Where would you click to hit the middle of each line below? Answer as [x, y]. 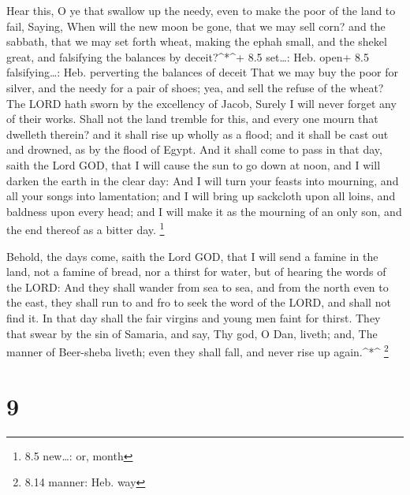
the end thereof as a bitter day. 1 [86, 228]
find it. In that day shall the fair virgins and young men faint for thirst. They [194, 317]
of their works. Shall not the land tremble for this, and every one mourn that [192, 119]
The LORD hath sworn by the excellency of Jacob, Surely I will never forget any [201, 103]
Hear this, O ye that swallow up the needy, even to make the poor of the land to [201, 10]
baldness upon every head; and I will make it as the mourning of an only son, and [204, 211]
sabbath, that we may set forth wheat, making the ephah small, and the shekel [197, 41]
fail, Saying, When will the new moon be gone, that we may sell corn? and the [196, 26]
